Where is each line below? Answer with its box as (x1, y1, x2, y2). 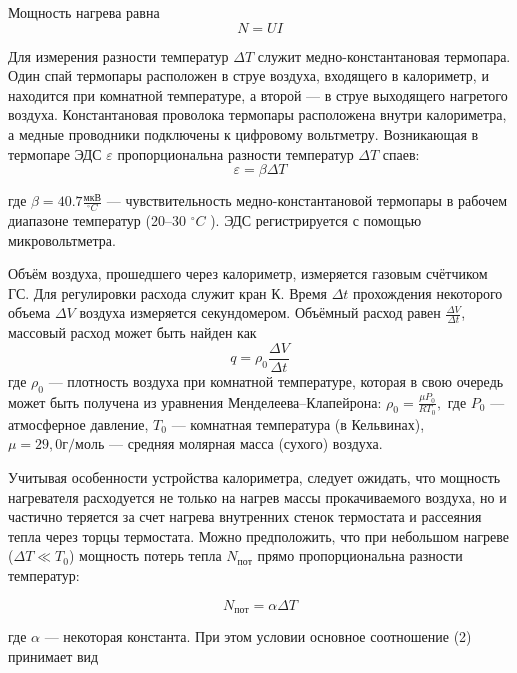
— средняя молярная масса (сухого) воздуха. (109, 433, 383, 454)
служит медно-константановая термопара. (257, 45, 511, 66)
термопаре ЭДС (8, 143, 102, 164)
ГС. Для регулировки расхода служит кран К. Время (8, 282, 328, 303)
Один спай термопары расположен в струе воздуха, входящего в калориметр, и (8, 65, 489, 86)
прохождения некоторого (353, 282, 503, 303)
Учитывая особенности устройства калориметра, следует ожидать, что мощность (8, 467, 501, 488)
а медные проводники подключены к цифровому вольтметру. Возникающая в (8, 123, 479, 144)
